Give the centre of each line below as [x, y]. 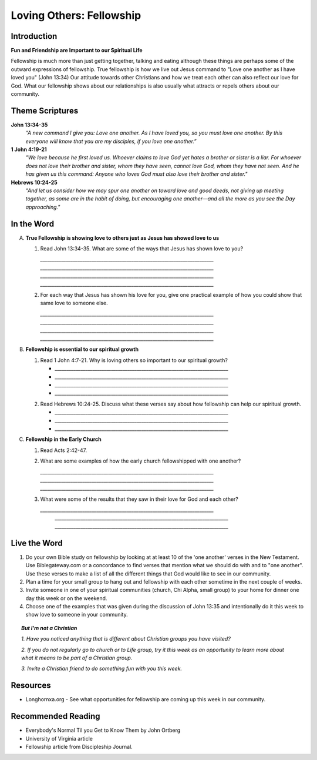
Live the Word [37, 543]
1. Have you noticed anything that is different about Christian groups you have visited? [126, 639]
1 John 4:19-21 [29, 149]
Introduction [34, 36]
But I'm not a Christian [49, 628]
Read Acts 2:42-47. [64, 450]
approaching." [43, 207]
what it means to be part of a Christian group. [77, 658]
